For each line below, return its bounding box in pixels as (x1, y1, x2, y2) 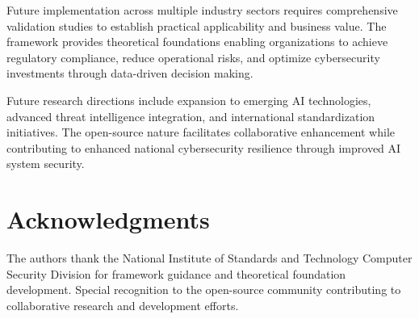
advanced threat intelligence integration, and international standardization (6, 107, 375, 124)
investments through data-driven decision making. (6, 65, 253, 82)
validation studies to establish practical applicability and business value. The (6, 17, 387, 34)
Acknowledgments (6, 203, 210, 236)
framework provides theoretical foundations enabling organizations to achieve (6, 33, 388, 50)
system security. (6, 155, 85, 172)
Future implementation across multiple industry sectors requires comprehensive (6, 2, 398, 18)
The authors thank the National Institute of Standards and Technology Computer (6, 250, 413, 267)
